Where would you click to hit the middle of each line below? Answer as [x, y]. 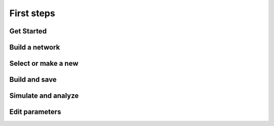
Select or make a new [44, 64]
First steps [32, 13]
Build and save [33, 80]
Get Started [28, 31]
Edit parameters [35, 112]
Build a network [35, 47]
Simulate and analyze [44, 96]
